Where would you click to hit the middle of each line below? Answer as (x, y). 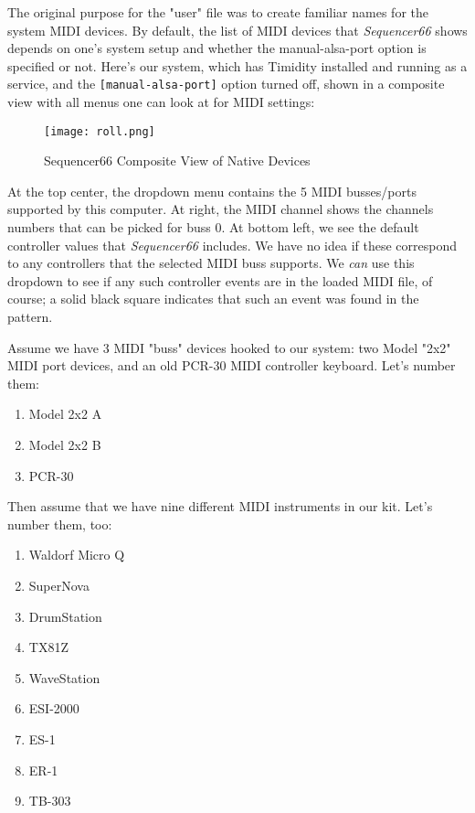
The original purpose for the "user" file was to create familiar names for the (218, 12)
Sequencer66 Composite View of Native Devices (177, 160)
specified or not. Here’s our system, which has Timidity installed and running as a (237, 65)
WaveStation (64, 677)
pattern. (30, 317)
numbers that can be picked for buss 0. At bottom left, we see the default (213, 227)
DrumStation (65, 616)
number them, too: (60, 524)
